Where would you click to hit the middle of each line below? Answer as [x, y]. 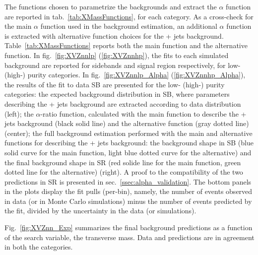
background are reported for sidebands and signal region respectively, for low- [123, 65]
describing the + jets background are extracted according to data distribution [123, 103]
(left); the [19, 113]
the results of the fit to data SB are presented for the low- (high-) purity [115, 84]
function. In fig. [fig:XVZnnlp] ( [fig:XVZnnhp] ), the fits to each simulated [117, 55]
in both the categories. [39, 247]
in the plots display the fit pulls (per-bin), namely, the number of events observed [129, 191]
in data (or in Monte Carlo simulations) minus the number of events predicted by [128, 201]
